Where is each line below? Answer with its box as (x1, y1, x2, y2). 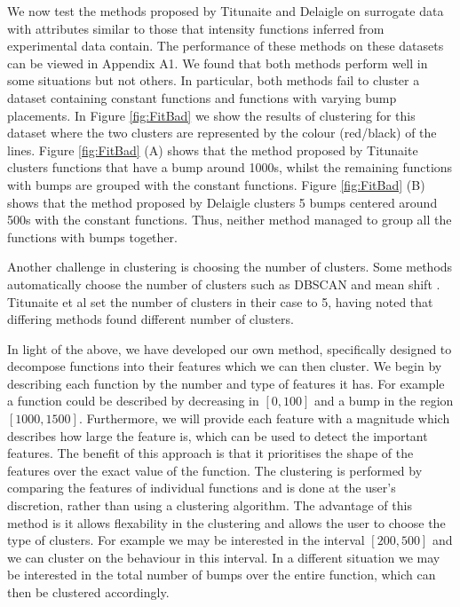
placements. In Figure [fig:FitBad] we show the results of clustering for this (7, 106, 416, 124)
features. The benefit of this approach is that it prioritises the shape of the (7, 444, 414, 462)
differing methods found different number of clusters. (7, 310, 294, 328)
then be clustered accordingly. (7, 583, 170, 601)
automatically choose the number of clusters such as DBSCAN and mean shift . (7, 274, 440, 293)
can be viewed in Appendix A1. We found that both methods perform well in (7, 53, 428, 72)
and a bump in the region (313, 391, 454, 410)
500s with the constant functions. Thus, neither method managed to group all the (7, 210, 452, 229)
